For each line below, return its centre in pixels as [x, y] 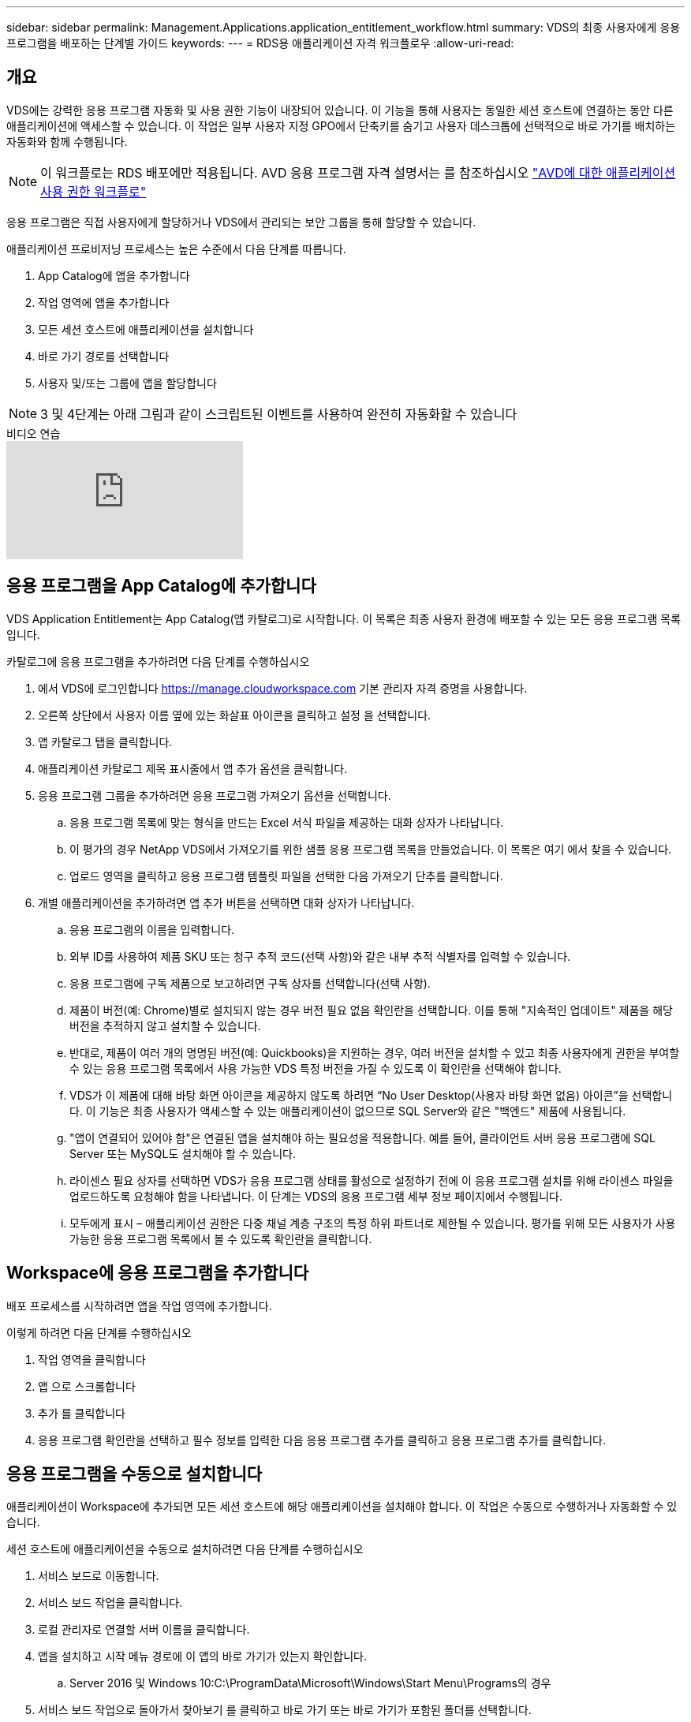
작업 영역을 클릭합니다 [92, 1359]
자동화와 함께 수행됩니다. [67, 141]
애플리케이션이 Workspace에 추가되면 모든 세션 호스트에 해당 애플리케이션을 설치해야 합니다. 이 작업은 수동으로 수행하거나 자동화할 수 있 [342, 1507]
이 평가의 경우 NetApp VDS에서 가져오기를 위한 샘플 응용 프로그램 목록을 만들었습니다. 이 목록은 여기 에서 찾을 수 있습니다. [371, 849]
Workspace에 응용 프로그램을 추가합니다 [158, 1273]
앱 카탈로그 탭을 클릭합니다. [105, 741]
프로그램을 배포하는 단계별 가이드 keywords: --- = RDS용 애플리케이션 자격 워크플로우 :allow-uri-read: [260, 43]
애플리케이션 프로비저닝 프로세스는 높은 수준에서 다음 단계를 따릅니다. [176, 248]
